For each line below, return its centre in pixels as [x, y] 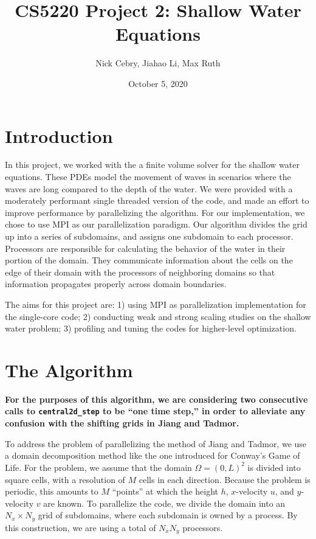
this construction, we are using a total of [81, 527]
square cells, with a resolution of [65, 479]
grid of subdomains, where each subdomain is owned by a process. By [168, 515]
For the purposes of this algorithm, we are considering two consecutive [156, 399]
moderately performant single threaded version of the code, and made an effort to [157, 200]
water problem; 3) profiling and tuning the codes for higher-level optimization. [151, 328]
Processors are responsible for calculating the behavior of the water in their [145, 248]
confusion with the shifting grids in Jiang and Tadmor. [122, 423]
